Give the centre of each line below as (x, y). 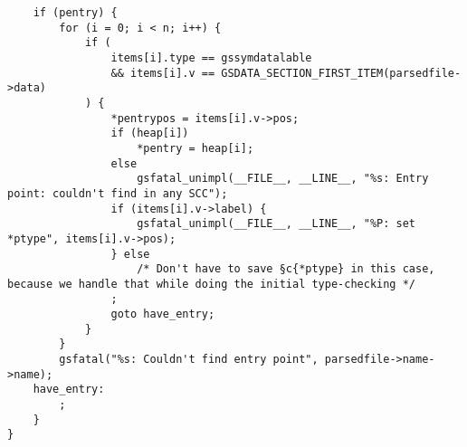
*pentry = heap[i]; (195, 148)
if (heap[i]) (150, 133)
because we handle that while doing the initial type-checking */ (212, 284)
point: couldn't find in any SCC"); (118, 193)
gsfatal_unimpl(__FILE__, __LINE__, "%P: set (276, 224)
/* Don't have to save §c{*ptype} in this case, (286, 269)
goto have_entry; (163, 314)
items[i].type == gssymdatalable (211, 57)
